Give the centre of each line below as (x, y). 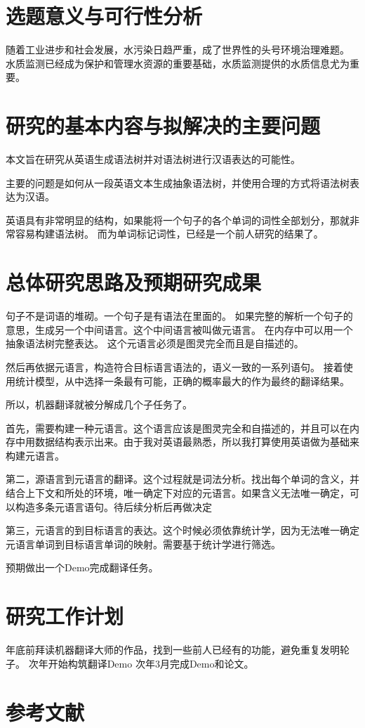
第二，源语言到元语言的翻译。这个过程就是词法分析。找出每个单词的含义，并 (182, 479)
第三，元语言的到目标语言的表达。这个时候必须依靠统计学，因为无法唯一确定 (182, 530)
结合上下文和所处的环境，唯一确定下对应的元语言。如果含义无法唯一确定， (178, 493)
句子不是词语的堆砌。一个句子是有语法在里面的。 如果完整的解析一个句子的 (179, 316)
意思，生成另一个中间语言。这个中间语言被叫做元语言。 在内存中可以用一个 (179, 329)
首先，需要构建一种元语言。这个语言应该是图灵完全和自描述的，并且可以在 (178, 428)
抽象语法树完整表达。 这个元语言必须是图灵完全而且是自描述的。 (155, 343)
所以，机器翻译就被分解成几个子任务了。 (99, 404)
